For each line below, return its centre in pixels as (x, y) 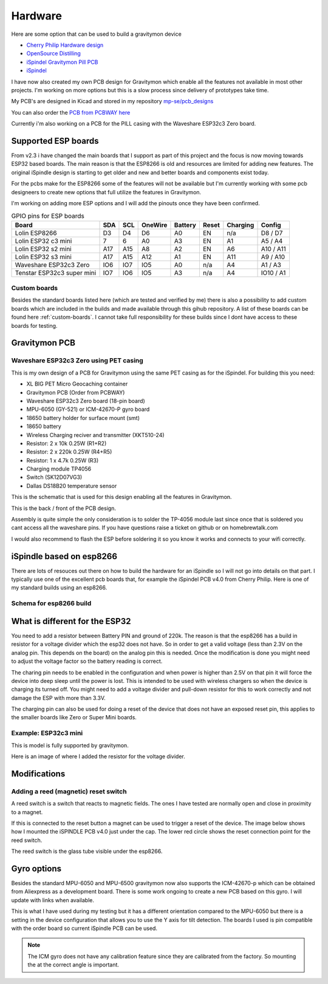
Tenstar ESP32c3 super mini (56, 273)
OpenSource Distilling (54, 53)
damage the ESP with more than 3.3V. (58, 697)
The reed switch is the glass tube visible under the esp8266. (87, 851)
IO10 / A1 (273, 273)
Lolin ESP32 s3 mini (43, 257)
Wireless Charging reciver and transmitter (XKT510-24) (95, 435)
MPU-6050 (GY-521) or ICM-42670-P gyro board (88, 409)
